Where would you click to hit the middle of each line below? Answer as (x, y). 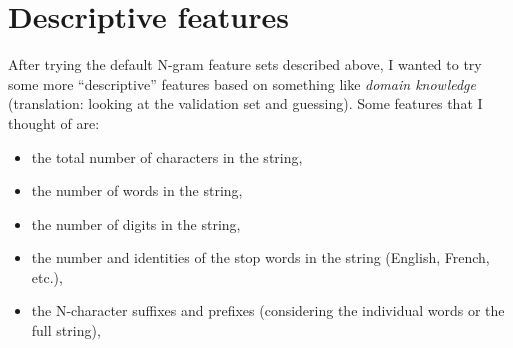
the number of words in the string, (137, 190)
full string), (66, 330)
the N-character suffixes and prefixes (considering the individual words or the (268, 310)
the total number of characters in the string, (167, 156)
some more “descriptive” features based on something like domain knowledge (242, 83)
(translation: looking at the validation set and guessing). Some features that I (245, 103)
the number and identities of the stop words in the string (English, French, (260, 257)
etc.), (47, 276)
